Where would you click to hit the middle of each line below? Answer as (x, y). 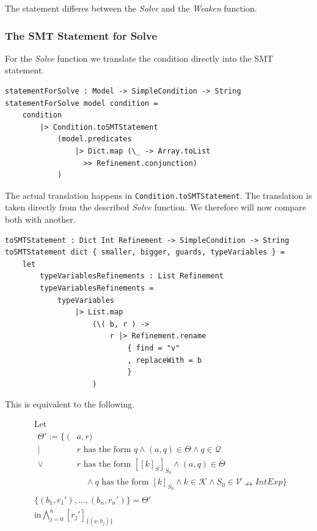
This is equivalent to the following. (70, 404)
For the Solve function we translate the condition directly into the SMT (139, 58)
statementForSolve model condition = (82, 103)
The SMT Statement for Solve (81, 35)
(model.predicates (94, 139)
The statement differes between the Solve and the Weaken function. (131, 8)
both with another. (40, 219)
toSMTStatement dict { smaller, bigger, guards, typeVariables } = (145, 252)
